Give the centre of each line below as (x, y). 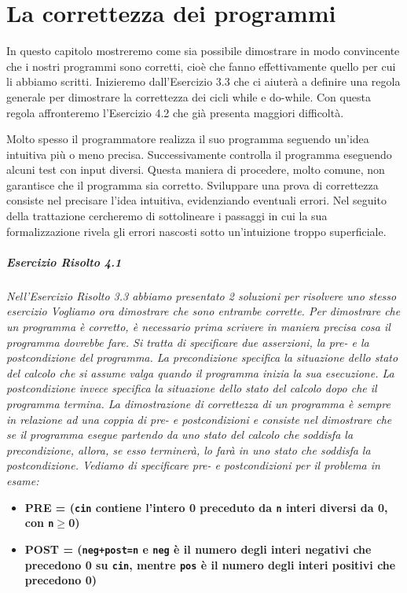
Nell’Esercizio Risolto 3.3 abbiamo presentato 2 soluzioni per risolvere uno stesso (202, 295)
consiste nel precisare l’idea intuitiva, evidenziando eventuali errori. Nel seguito (196, 200)
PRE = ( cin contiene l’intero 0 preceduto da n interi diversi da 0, (206, 507)
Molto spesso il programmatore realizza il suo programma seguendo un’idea (188, 139)
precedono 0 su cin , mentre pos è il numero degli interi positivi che (210, 564)
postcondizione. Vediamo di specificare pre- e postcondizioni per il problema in (193, 465)
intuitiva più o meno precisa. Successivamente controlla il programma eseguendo (199, 154)
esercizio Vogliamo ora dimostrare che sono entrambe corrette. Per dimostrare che (203, 311)
